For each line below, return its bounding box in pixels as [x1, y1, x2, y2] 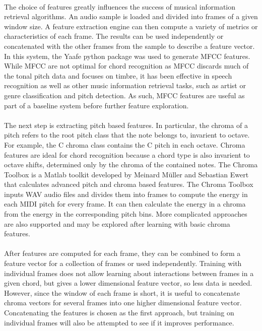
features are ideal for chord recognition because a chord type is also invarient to [4, 149, 250, 160]
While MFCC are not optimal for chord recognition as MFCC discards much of [4, 60, 249, 71]
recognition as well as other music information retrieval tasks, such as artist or [4, 80, 246, 91]
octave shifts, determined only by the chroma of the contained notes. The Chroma [4, 159, 258, 170]
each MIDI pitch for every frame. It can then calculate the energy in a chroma [4, 198, 246, 209]
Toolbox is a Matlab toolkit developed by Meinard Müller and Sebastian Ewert [4, 169, 249, 179]
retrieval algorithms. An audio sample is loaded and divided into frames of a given [4, 11, 258, 22]
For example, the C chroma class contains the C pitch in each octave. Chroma [4, 139, 245, 150]
